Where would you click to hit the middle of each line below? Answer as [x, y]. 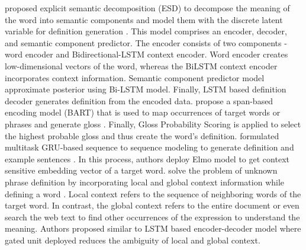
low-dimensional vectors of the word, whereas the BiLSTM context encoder [141, 65]
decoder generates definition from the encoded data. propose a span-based [139, 100]
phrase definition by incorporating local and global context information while [145, 182]
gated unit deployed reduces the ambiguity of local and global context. [133, 240]
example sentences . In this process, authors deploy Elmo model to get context [147, 158]
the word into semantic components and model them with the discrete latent [144, 19]
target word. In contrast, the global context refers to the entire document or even [152, 205]
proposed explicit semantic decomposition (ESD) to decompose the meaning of [147, 8]
